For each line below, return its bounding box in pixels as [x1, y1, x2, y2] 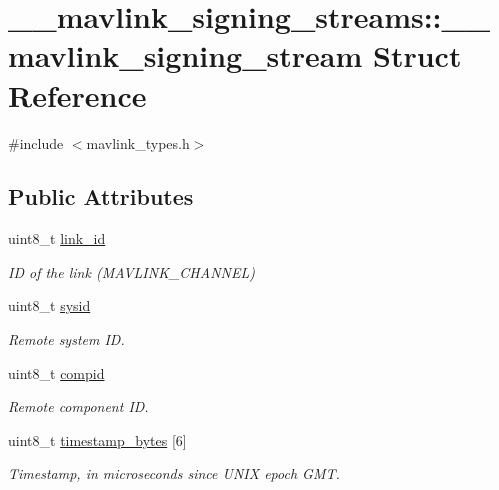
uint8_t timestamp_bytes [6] [8, 429, 187, 450]
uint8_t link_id [8, 228, 106, 249]
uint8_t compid [8, 362, 105, 383]
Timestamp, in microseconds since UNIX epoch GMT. [8, 463, 340, 484]
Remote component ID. [8, 396, 149, 417]
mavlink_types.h [86, 132, 190, 153]
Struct [373, 35, 462, 76]
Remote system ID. [8, 329, 125, 350]
